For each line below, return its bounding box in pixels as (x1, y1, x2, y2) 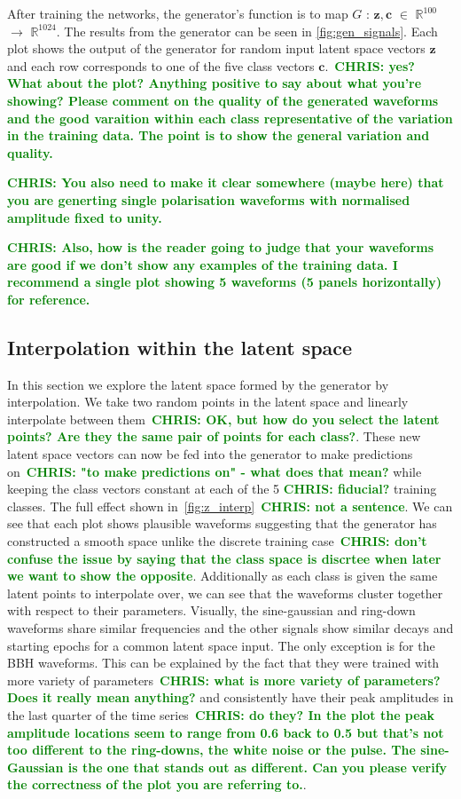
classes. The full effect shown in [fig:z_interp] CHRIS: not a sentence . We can (7, 496, 453, 515)
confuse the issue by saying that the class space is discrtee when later (7, 549, 441, 567)
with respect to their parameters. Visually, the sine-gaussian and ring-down (7, 601, 416, 620)
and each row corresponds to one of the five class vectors (7, 56, 315, 75)
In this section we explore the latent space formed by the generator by (7, 375, 389, 393)
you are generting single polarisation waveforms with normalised (7, 190, 410, 209)
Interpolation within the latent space (7, 333, 353, 360)
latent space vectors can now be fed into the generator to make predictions (7, 445, 413, 463)
